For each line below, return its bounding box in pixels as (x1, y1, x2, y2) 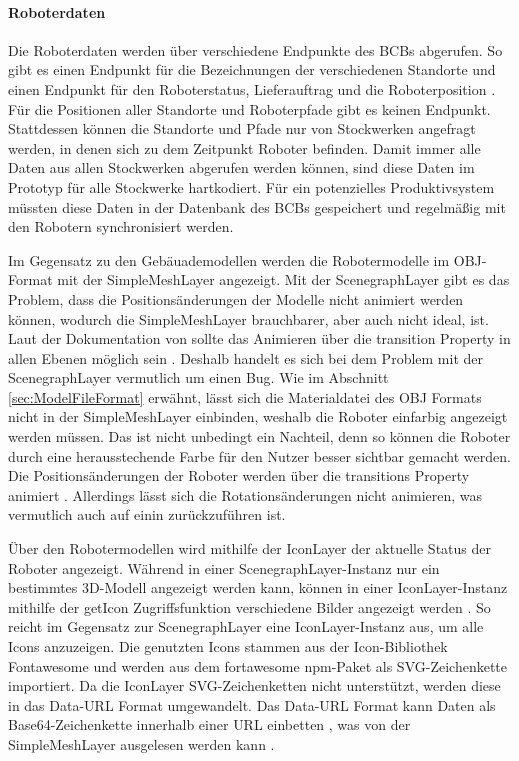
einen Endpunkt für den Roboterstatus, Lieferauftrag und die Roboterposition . (8, 78, 496, 99)
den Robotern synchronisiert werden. (8, 216, 234, 237)
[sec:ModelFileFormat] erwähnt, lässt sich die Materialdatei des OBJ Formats (8, 386, 482, 407)
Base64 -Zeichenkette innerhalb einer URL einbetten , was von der (8, 714, 411, 735)
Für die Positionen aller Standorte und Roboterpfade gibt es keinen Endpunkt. (8, 98, 491, 119)
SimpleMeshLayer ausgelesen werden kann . (8, 733, 275, 754)
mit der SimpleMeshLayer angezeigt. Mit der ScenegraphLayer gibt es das (57, 269, 510, 290)
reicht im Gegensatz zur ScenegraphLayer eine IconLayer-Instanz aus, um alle (8, 616, 484, 637)
